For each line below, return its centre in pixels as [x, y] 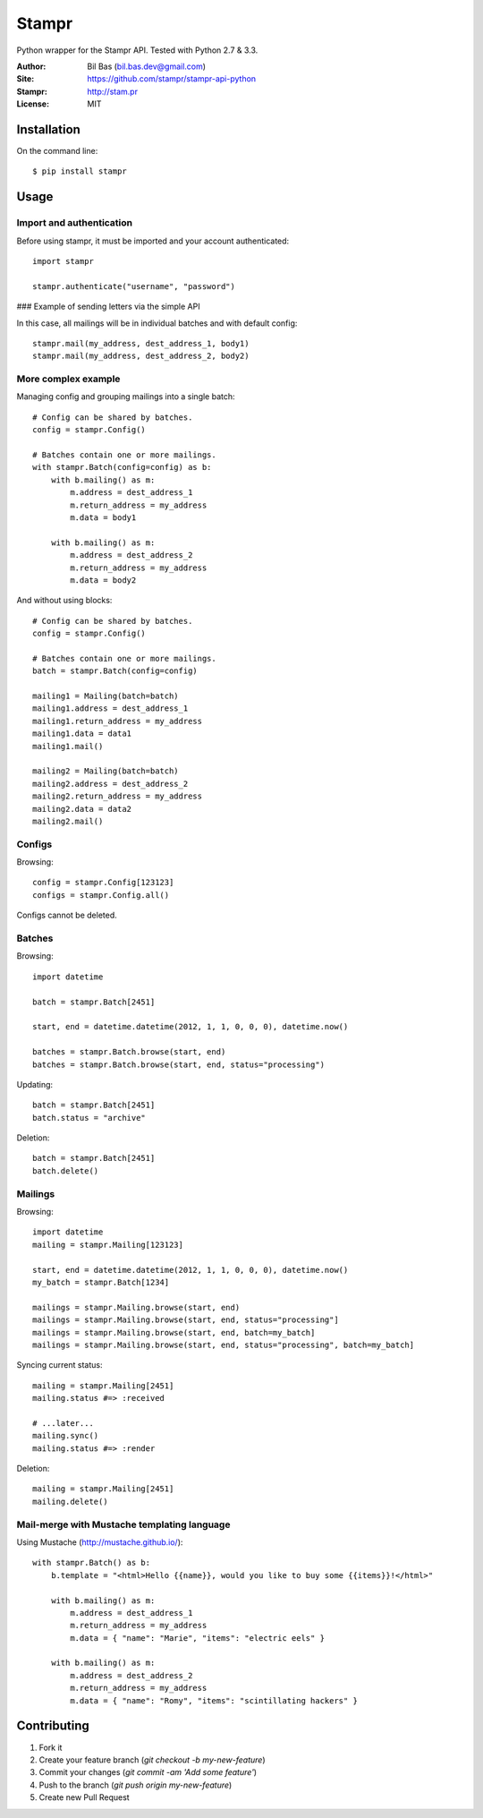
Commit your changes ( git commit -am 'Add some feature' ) [148, 1772]
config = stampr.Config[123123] [103, 883]
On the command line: [57, 151]
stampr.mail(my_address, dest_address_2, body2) [141, 356]
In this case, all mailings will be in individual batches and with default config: [157, 323]
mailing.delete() [70, 1501]
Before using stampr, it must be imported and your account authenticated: [153, 241]
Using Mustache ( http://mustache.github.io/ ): [100, 1542]
